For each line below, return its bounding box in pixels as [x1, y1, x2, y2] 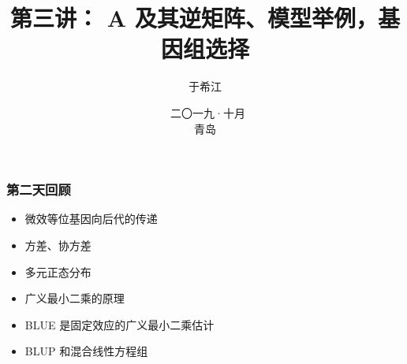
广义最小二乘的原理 [24, 290, 125, 306]
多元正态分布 [24, 263, 91, 280]
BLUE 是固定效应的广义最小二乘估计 [24, 316, 215, 332]
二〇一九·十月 [170, 104, 245, 121]
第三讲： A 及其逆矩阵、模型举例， [10, 2, 378, 34]
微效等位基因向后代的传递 [24, 210, 158, 227]
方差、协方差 [24, 236, 91, 253]
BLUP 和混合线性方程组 [24, 343, 148, 359]
